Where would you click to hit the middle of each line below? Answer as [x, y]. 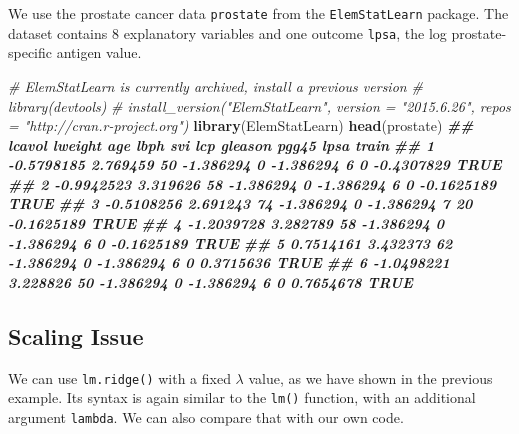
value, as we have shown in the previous [370, 377]
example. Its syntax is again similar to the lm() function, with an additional [242, 397]
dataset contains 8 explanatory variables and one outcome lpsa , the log [227, 32]
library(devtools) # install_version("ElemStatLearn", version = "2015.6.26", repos [259, 105]
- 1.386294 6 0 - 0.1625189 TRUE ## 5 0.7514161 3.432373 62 [230, 242]
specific [30, 52]
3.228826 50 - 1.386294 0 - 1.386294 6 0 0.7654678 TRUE [210, 281]
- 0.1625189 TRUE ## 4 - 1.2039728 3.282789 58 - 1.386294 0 [226, 223]
